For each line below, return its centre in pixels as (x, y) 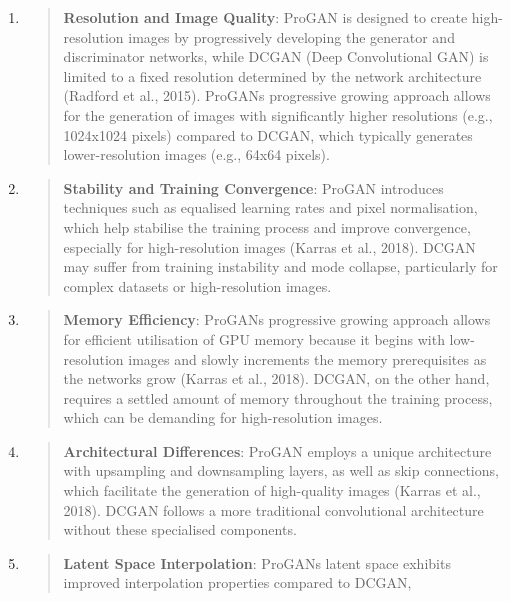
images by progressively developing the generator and (291, 36)
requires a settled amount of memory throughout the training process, (278, 397)
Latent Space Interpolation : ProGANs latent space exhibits (257, 562)
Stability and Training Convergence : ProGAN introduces (253, 187)
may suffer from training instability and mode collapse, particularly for (280, 266)
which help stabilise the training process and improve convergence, (267, 226)
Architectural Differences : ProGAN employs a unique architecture (277, 450)
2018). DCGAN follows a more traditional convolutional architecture (273, 509)
